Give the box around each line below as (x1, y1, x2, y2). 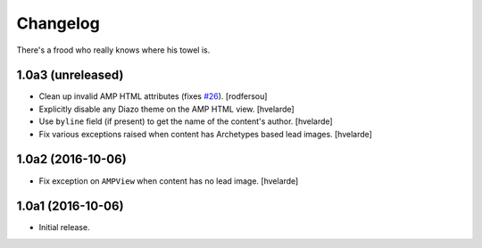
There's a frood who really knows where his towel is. (16, 45, 211, 55)
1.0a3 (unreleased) (16, 68, 124, 83)
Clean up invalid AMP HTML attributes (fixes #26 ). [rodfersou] (38, 91, 268, 102)
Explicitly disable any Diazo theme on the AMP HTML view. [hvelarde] (38, 103, 295, 114)
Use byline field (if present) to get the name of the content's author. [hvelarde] (38, 116, 334, 127)
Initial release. (38, 222, 90, 233)
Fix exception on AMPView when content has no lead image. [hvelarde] (38, 175, 299, 186)
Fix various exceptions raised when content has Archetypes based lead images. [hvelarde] (38, 128, 372, 139)
